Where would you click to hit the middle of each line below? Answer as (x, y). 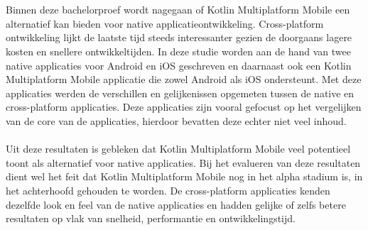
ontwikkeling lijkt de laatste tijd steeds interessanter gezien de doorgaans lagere (179, 37)
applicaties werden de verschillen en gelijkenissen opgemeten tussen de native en (180, 93)
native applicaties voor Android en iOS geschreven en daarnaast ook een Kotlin (179, 65)
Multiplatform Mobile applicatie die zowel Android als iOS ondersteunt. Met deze (184, 79)
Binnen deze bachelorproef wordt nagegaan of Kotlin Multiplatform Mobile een (178, 10)
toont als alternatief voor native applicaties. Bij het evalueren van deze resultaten (183, 162)
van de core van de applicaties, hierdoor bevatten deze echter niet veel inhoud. (176, 120)
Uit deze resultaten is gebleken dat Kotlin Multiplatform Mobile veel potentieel (178, 149)
